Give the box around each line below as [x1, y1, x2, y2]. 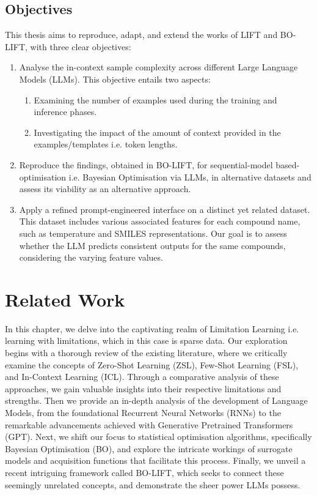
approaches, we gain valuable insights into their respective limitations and [5, 382, 282, 395]
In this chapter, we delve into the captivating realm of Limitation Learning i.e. [5, 322, 299, 335]
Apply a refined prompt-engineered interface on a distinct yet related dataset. [19, 203, 310, 215]
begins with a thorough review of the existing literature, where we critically [5, 346, 288, 359]
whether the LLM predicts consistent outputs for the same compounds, [19, 239, 286, 251]
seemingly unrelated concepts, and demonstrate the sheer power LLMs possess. [5, 478, 301, 491]
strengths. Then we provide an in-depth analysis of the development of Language [5, 394, 308, 407]
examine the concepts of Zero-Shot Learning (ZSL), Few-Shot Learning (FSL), [5, 358, 299, 371]
